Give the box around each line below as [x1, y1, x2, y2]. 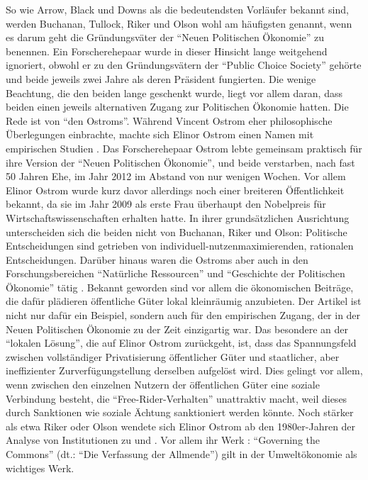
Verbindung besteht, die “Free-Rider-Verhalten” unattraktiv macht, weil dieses [6, 391, 347, 406]
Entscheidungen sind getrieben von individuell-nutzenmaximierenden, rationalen [6, 238, 354, 253]
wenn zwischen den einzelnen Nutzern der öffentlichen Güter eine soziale [6, 377, 320, 392]
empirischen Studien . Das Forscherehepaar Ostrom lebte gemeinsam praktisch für [6, 140, 362, 155]
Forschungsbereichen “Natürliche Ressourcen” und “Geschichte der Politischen [6, 266, 345, 281]
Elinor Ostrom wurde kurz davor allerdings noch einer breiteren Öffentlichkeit [6, 182, 345, 197]
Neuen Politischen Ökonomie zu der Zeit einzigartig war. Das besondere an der [6, 321, 349, 336]
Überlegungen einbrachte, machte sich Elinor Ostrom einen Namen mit [6, 127, 314, 142]
